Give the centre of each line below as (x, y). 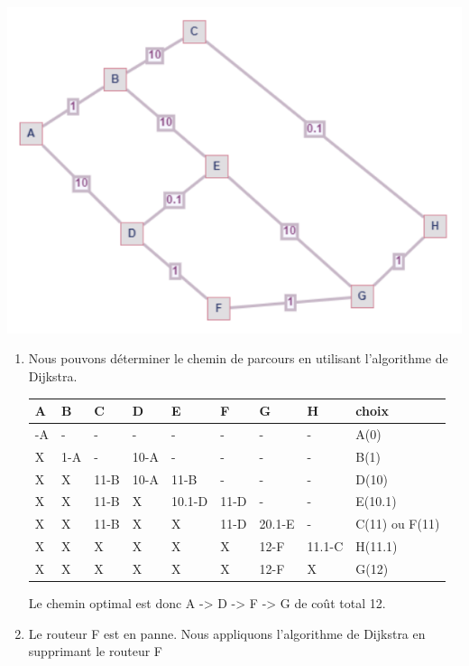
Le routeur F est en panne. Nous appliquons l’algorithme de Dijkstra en (227, 633)
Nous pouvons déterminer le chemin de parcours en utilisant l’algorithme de (238, 358)
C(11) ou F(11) (398, 524)
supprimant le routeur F (95, 651)
